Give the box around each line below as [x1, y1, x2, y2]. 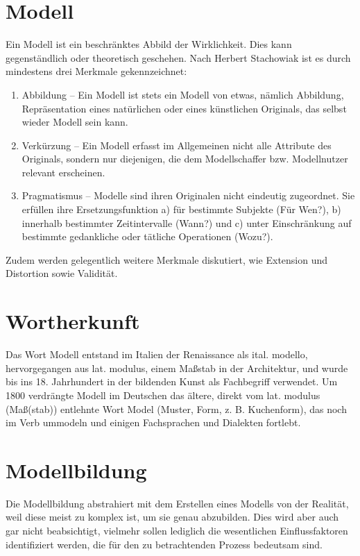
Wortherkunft [6, 307, 140, 335]
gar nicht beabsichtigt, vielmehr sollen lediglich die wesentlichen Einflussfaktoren [6, 523, 348, 538]
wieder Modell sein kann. [22, 115, 128, 129]
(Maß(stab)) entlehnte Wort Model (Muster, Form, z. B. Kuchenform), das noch [6, 401, 347, 416]
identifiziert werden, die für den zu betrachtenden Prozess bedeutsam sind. [6, 537, 323, 551]
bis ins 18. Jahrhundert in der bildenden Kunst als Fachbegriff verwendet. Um [6, 374, 338, 389]
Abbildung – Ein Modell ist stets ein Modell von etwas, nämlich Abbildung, [22, 87, 344, 101]
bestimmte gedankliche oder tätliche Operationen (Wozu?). [22, 229, 273, 244]
